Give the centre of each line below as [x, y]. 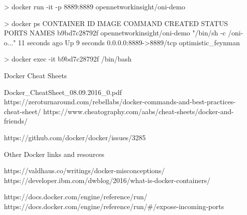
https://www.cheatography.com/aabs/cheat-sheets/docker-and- [138, 111]
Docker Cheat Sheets [35, 75]
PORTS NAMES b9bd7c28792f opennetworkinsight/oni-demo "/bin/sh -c [115, 33]
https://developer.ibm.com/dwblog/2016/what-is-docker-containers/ [107, 180]
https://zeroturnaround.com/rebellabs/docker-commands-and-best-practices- [120, 102]
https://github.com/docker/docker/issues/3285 [75, 137]
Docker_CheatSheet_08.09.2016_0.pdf [63, 92]
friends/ [16, 121]
